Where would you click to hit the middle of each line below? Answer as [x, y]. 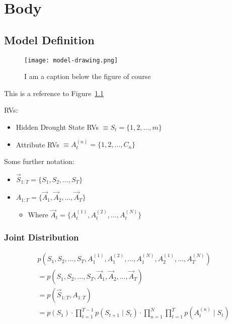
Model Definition [49, 39]
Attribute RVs [37, 144]
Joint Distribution [42, 237]
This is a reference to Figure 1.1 [54, 93]
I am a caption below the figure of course [88, 76]
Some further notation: [39, 161]
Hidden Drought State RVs [57, 127]
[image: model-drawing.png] [71, 60]
